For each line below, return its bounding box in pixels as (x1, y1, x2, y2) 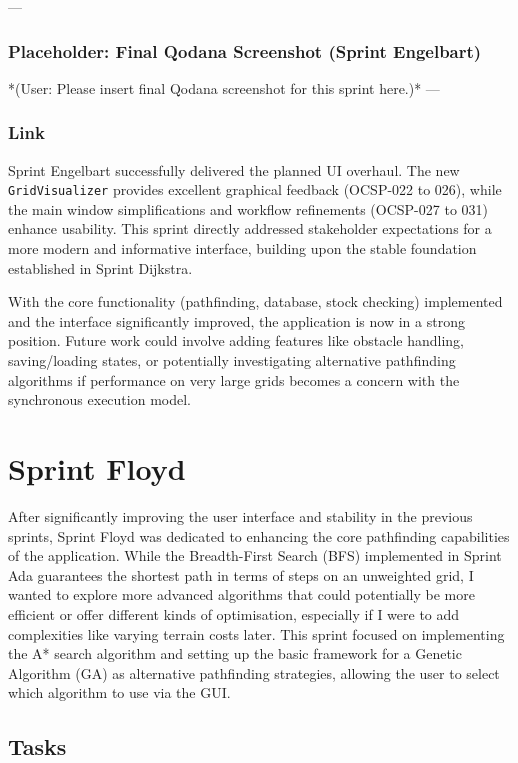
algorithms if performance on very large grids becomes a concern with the (8, 369, 460, 390)
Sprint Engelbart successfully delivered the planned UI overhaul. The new (8, 159, 460, 180)
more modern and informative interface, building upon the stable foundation (8, 238, 477, 259)
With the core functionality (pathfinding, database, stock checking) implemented (8, 291, 503, 312)
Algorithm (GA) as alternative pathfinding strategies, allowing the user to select (8, 662, 500, 683)
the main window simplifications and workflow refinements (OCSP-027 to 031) (8, 198, 489, 219)
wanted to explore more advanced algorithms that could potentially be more (8, 584, 475, 605)
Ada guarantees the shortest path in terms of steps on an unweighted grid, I (8, 564, 474, 585)
